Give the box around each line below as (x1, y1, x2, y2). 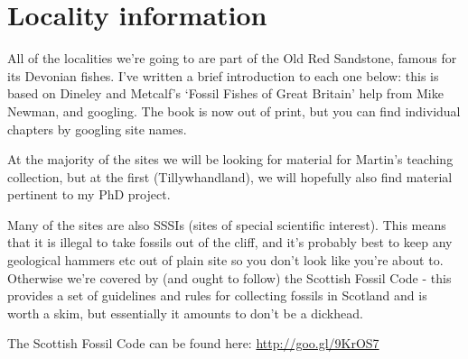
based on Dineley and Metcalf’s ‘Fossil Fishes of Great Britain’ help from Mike (7, 84, 444, 103)
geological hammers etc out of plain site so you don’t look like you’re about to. (7, 251, 444, 270)
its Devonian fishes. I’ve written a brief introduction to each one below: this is (7, 66, 439, 85)
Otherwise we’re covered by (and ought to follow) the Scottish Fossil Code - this (7, 268, 452, 287)
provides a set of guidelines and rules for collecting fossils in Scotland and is (7, 286, 427, 305)
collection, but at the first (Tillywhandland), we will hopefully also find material (7, 167, 453, 186)
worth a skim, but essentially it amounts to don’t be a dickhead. (7, 303, 363, 322)
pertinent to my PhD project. (7, 185, 171, 204)
